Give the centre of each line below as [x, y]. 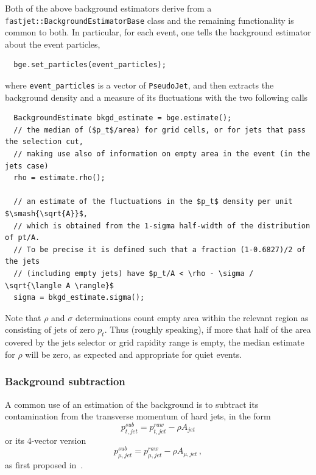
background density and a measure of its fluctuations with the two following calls [156, 97]
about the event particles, [53, 44]
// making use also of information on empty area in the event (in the [162, 154]
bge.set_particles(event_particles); [90, 65]
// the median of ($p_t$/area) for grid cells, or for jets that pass [160, 130]
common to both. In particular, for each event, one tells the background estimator [158, 32]
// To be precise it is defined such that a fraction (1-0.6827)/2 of [160, 249]
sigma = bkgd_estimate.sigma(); [79, 298]
